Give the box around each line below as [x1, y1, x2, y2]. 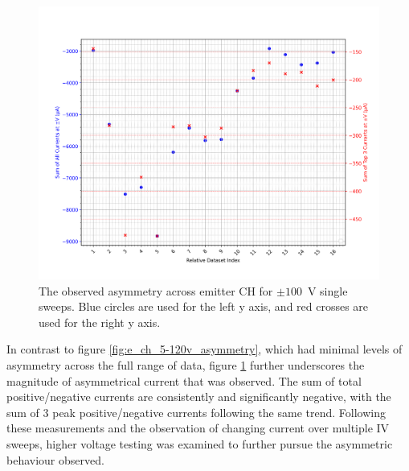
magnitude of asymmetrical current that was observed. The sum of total [6, 372, 362, 389]
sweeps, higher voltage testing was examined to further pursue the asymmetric [6, 436, 393, 452]
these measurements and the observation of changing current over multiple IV [6, 419, 390, 436]
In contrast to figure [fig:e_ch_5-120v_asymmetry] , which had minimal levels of [6, 341, 403, 357]
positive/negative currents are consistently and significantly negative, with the [6, 388, 391, 405]
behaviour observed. [6, 451, 104, 468]
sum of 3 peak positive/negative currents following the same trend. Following [6, 403, 386, 420]
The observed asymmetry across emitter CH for [39, 282, 273, 299]
